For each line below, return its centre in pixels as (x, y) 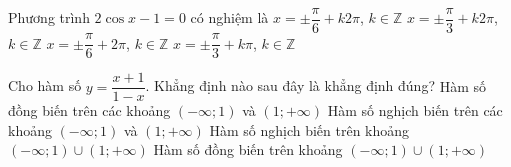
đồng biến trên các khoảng (89, 110)
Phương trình (49, 17)
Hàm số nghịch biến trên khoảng (309, 129)
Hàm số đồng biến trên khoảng (248, 149)
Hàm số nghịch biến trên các (415, 110)
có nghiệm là (229, 17)
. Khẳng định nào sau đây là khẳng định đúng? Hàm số (315, 85)
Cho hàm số (45, 85)
